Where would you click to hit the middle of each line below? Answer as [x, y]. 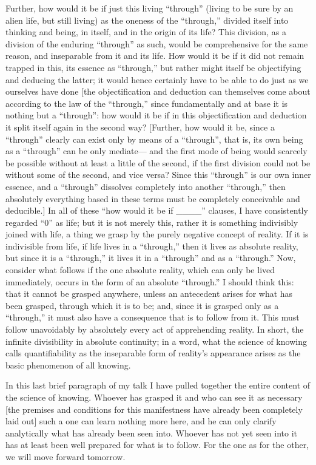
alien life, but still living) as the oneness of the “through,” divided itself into [147, 20]
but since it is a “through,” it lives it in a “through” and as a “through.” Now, [151, 258]
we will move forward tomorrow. [66, 456]
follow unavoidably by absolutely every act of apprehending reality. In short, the [155, 329]
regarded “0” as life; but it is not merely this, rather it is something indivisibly [152, 222]
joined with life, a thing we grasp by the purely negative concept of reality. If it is [157, 234]
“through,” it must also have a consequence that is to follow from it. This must [153, 317]
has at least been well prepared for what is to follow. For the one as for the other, [157, 445]
